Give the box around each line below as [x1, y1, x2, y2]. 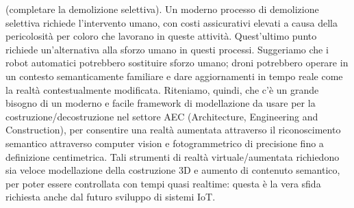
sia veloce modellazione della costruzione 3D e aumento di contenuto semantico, [5, 163, 340, 177]
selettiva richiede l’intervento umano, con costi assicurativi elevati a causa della [5, 15, 338, 29]
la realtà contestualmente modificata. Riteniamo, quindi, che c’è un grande [5, 82, 319, 96]
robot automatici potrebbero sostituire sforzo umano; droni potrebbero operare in [5, 55, 349, 70]
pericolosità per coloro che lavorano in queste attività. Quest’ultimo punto [5, 29, 317, 43]
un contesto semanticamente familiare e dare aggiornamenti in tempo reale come [5, 68, 343, 83]
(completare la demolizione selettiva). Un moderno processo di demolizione [5, 2, 319, 16]
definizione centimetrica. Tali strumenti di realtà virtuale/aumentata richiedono [5, 149, 340, 164]
